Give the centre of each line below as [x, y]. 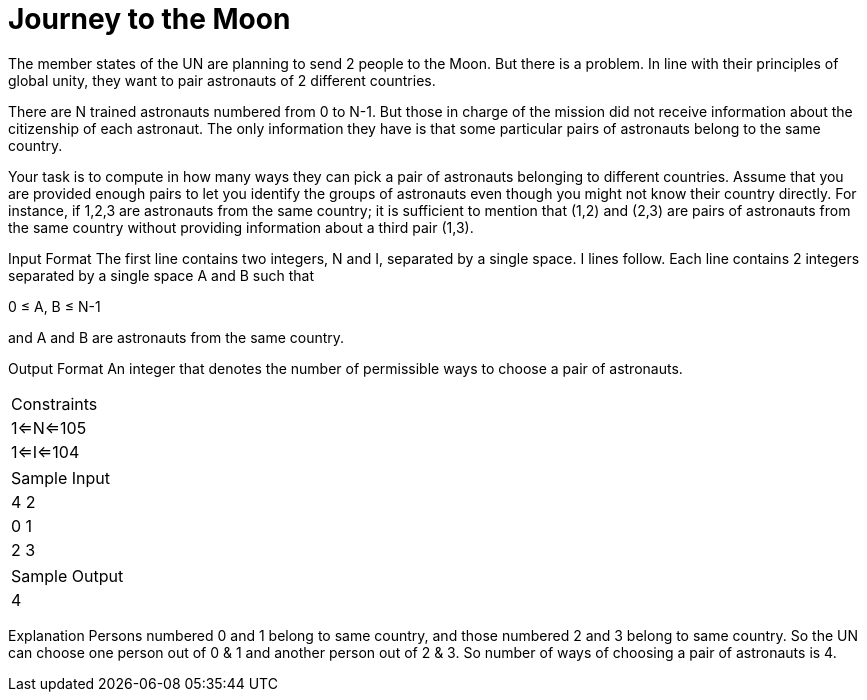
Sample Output [67, 575]
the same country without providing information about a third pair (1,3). [241, 227]
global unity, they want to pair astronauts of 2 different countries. [222, 80]
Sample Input [61, 477]
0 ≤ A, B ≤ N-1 [54, 306]
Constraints [54, 403]
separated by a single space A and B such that [161, 275]
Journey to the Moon [149, 19]
